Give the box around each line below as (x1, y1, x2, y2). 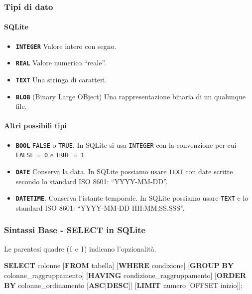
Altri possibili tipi (4, 120, 67, 131)
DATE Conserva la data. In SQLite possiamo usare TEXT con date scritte (15, 166, 233, 176)
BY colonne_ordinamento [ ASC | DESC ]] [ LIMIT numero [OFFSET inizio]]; (4, 280, 243, 290)
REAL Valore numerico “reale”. (15, 57, 106, 68)
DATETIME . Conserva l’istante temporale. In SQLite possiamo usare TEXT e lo (15, 193, 249, 203)
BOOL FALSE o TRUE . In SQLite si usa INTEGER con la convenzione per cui (15, 139, 237, 150)
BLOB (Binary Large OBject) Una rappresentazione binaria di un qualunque (15, 91, 246, 101)
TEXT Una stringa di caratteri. (15, 74, 107, 84)
